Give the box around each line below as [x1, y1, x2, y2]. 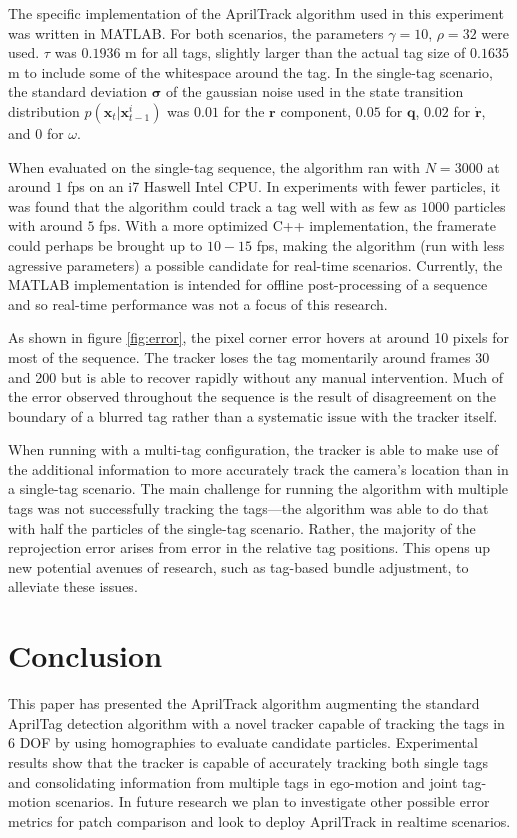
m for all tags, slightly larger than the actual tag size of [125, 42, 466, 63]
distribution [8, 100, 80, 121]
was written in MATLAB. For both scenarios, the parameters [8, 22, 384, 43]
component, [280, 100, 352, 121]
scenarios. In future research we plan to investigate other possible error [55, 791, 490, 812]
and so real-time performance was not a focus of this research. [8, 293, 388, 314]
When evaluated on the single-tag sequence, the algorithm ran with [8, 156, 421, 177]
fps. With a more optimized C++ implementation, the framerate [99, 215, 496, 236]
